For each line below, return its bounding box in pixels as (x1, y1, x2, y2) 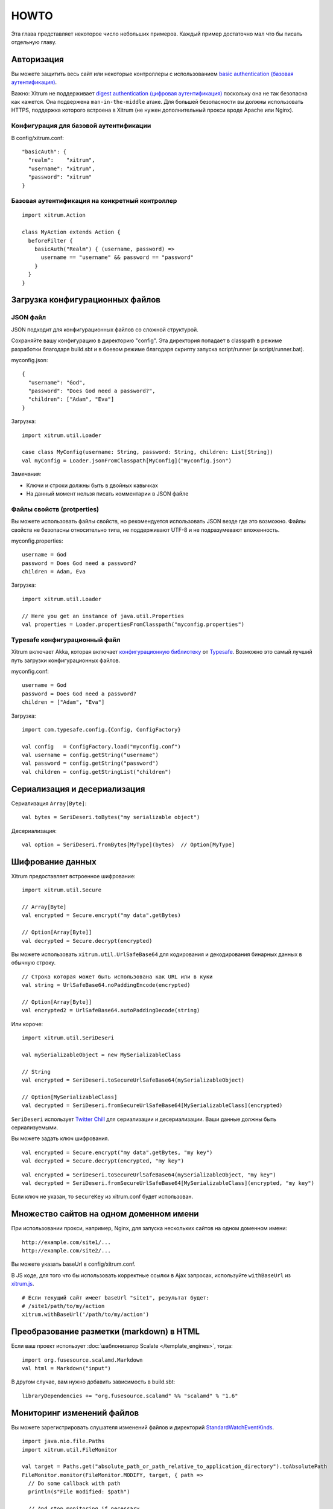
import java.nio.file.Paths (22, 1438, 105, 1445)
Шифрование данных (11, 857, 97, 867)
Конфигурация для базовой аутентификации (11, 121, 151, 130)
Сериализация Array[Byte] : (11, 800, 87, 807)
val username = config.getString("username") (22, 751, 159, 759)
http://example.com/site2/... (22, 1247, 112, 1254)
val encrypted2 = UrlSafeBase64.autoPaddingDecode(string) (22, 1007, 200, 1014)
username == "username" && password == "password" (40, 254, 194, 261)
